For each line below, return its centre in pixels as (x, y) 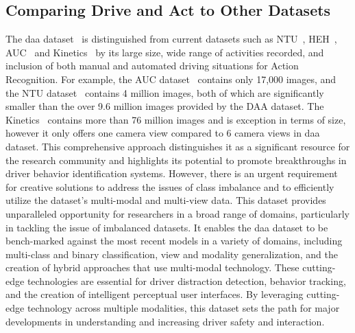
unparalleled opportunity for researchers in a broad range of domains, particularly (177, 213)
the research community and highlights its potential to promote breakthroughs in (176, 160)
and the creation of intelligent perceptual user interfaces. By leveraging (155, 294)
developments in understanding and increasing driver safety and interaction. (165, 321)
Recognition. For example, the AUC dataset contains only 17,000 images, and (171, 79)
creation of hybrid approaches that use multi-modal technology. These (152, 267)
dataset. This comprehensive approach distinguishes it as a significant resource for (178, 146)
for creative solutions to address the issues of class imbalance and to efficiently (170, 186)
